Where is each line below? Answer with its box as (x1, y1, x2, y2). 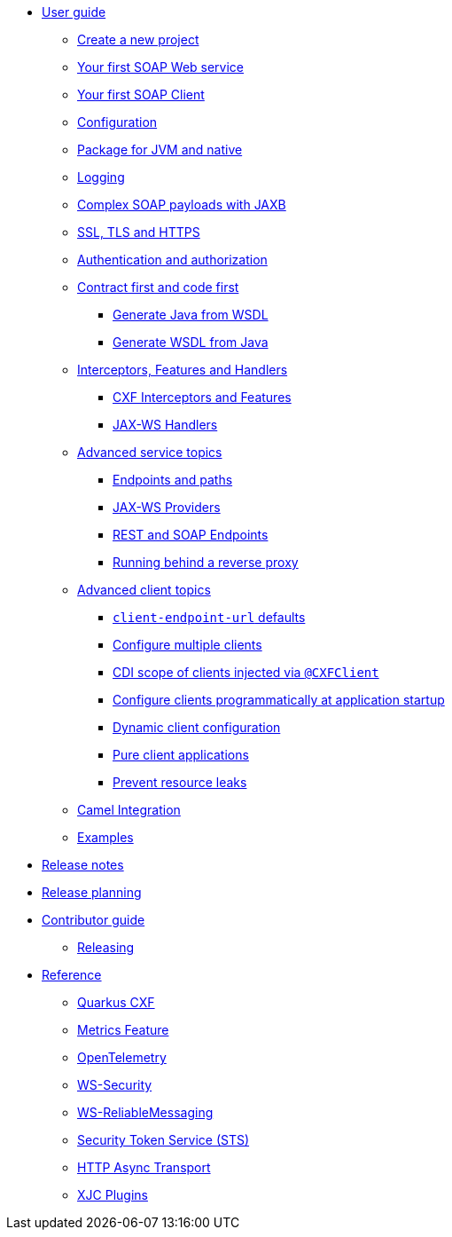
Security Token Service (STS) (77, 1132, 250, 1147)
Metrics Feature (77, 1022, 169, 1037)
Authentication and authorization (77, 252, 268, 267)
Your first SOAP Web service (77, 59, 245, 75)
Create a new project (77, 32, 199, 47)
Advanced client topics (77, 582, 211, 597)
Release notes (42, 857, 124, 872)
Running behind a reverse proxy (113, 555, 299, 570)
